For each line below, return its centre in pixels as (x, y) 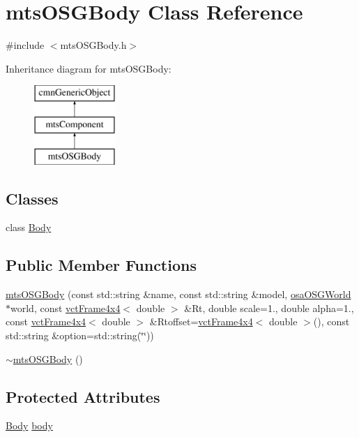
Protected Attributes (83, 396)
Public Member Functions (101, 265)
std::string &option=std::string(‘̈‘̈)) (80, 335)
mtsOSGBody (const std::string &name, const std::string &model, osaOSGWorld (178, 294)
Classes (32, 198)
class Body (29, 227)
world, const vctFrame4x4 (66, 308)
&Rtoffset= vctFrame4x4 (201, 321)
